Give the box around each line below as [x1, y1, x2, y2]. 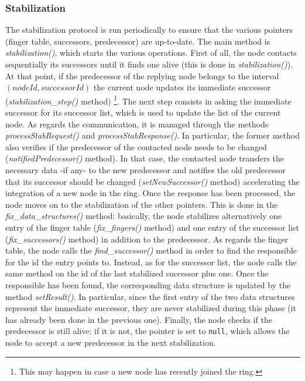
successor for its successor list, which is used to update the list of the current [5, 106, 281, 119]
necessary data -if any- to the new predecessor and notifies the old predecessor [5, 164, 286, 176]
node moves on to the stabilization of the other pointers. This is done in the [5, 198, 278, 210]
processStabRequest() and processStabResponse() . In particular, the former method [5, 129, 300, 141]
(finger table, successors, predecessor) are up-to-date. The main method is [5, 35, 270, 47]
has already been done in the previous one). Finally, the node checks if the [5, 313, 272, 325]
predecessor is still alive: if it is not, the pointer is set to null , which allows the [5, 325, 290, 337]
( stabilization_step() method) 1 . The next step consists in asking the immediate [5, 93, 292, 107]
